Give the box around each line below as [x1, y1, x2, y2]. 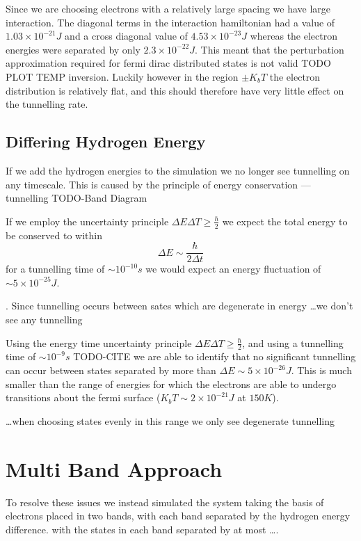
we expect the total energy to [222, 213, 348, 228]
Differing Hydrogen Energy [6, 131, 206, 152]
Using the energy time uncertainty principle [6, 335, 192, 350]
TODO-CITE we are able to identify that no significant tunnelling [73, 349, 356, 364]
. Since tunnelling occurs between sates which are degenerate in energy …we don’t [6, 298, 353, 313]
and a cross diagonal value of [65, 29, 188, 43]
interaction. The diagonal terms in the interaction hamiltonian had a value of [6, 15, 335, 29]
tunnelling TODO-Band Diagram [6, 191, 147, 205]
